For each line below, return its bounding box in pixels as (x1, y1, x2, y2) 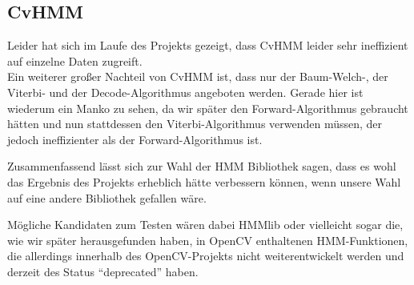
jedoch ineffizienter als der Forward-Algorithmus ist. (7, 130, 263, 147)
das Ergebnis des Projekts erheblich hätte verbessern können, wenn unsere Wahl (7, 173, 401, 190)
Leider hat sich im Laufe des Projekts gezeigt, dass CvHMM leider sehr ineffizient (7, 37, 408, 54)
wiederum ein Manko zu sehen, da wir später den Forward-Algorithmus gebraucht (7, 99, 408, 116)
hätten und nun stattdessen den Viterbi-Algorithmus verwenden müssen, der (7, 115, 383, 132)
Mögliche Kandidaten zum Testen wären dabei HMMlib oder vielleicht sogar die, (7, 216, 404, 233)
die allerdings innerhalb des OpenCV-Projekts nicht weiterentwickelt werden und (7, 247, 404, 264)
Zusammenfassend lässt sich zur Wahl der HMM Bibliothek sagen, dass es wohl (7, 158, 396, 175)
